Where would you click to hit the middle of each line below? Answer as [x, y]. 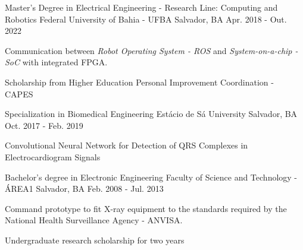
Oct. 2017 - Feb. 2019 [44, 125]
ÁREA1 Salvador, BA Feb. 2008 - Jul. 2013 [84, 189]
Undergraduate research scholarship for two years [95, 240]
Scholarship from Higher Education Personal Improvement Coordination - [139, 82]
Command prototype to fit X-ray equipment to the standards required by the [146, 208]
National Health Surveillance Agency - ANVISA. [94, 220]
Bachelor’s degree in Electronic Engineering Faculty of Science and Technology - [151, 177]
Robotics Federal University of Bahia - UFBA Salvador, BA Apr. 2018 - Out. [146, 19]
